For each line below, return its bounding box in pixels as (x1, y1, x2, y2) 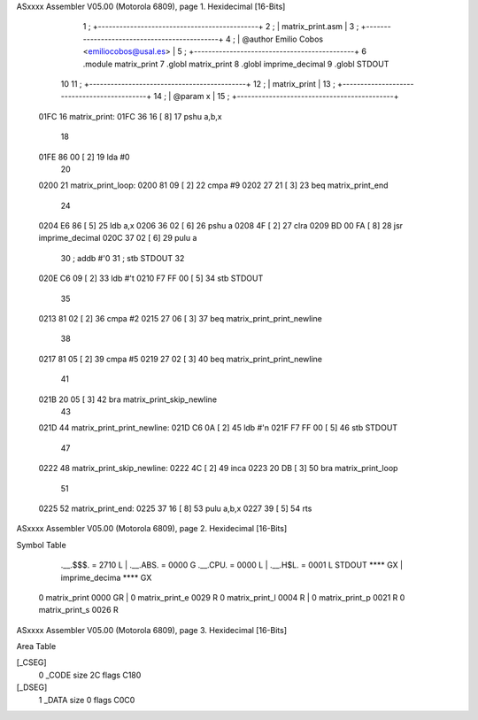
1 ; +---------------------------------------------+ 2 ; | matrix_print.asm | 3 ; (82, 21, 359, 32)
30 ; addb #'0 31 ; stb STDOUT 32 (60, 252, 185, 263)
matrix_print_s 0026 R (38, 605, 119, 615)
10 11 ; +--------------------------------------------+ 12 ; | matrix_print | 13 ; (60, 78, 335, 89)
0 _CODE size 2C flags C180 (38, 670, 142, 680)
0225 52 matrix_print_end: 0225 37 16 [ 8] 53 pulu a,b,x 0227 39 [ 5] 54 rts (38, 503, 312, 514)
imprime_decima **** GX (60, 572, 152, 583)
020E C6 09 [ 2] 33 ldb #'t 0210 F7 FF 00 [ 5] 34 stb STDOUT (38, 273, 264, 283)
